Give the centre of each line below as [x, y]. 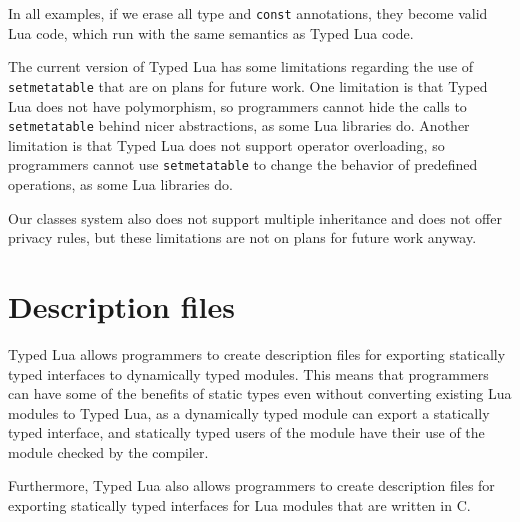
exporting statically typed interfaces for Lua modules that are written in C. [239, 505]
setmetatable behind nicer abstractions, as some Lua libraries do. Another [239, 125]
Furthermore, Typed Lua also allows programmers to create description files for [251, 485]
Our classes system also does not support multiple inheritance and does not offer [255, 217]
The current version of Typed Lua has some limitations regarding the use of [241, 66]
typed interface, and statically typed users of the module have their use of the [246, 432]
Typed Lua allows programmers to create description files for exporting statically [257, 353]
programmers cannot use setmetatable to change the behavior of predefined [243, 164]
